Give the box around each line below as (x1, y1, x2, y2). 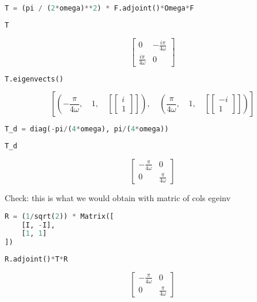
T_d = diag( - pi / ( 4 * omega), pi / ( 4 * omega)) (5, 125, 169, 134)
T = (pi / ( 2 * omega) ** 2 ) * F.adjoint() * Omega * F (5, 4, 194, 12)
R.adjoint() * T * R (5, 255, 68, 264)
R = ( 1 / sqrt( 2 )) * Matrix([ (5, 212, 114, 220)
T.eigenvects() (5, 74, 64, 83)
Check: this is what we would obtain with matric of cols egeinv (5, 192, 231, 204)
